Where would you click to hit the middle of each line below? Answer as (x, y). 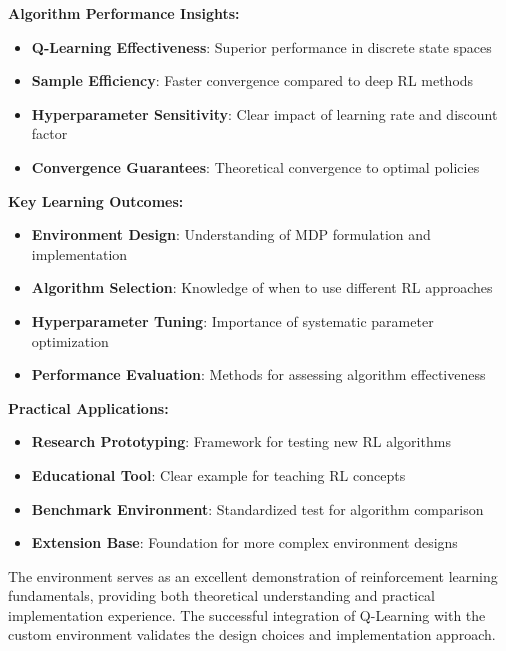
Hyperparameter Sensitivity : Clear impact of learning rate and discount (264, 113)
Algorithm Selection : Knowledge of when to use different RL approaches (262, 287)
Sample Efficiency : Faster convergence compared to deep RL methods (252, 80)
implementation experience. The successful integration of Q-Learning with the (247, 614)
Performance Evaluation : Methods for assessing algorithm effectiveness (258, 374)
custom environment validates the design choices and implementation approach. (252, 634)
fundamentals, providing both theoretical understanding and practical (222, 595)
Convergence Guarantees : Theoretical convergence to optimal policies (255, 166)
